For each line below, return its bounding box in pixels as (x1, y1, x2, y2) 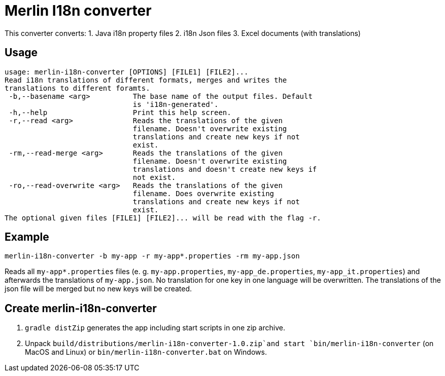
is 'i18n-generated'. (132, 100, 219, 108)
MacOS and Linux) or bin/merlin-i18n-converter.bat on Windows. (25, 348, 267, 357)
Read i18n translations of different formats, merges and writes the (5, 76, 287, 84)
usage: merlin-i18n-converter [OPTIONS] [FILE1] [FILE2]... (5, 67, 249, 76)
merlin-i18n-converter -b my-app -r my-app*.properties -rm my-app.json (5, 252, 300, 260)
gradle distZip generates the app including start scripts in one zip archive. (25, 323, 285, 332)
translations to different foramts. (5, 84, 150, 92)
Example (5, 231, 49, 244)
